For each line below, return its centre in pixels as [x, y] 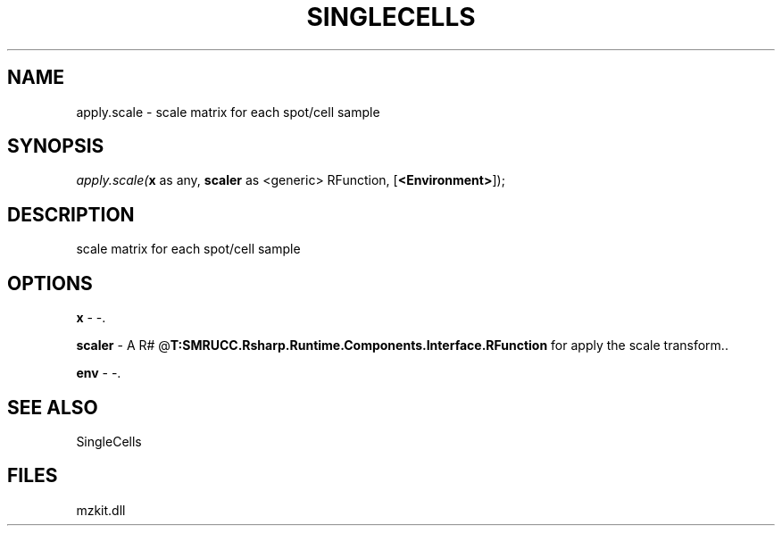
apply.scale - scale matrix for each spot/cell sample [228, 112]
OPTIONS [50, 283]
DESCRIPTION [71, 214]
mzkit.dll [101, 510]
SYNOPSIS [56, 146]
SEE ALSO [53, 407]
